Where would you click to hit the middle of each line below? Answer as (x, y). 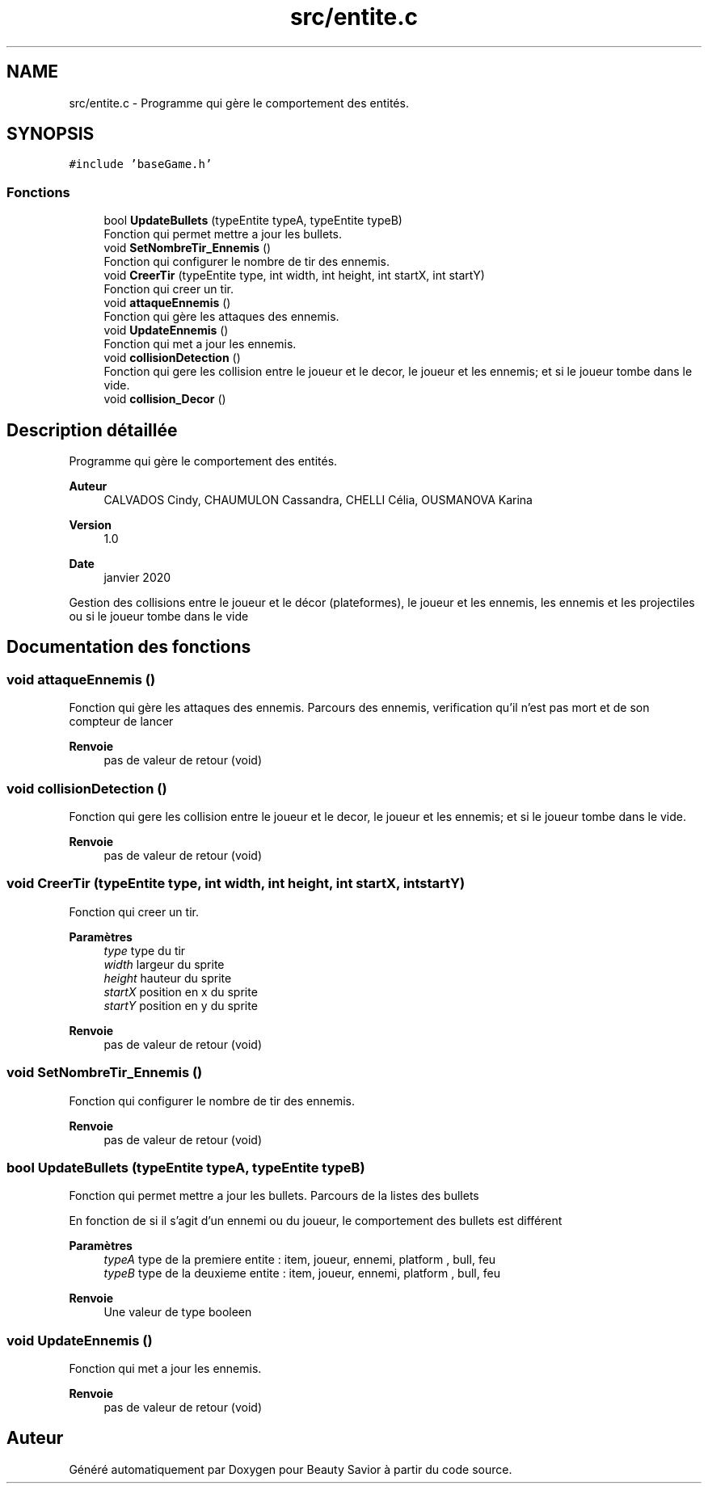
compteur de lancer (121, 722)
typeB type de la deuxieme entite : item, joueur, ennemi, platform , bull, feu (302, 1273)
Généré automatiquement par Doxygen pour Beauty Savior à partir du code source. (291, 1469)
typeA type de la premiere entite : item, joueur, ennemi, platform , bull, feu (300, 1260)
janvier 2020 (137, 578)
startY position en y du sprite (181, 1005)
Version (90, 525)
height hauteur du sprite (168, 978)
